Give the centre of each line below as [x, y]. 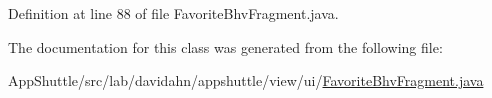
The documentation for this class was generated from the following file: [225, 46]
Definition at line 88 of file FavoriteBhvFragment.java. [173, 13]
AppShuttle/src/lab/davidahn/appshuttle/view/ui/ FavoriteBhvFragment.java [246, 80]
